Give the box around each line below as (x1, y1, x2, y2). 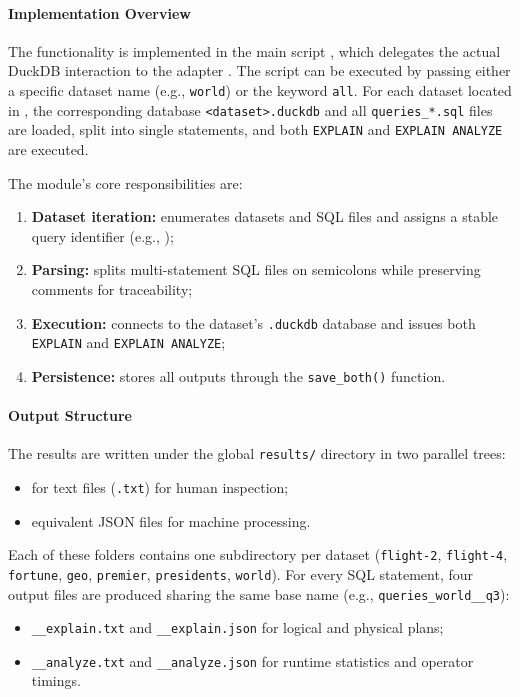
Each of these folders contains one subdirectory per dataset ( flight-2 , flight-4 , (8, 544, 508, 565)
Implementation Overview (8, 2, 191, 23)
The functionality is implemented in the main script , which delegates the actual (8, 40, 501, 61)
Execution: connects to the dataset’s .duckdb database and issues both (31, 312, 476, 333)
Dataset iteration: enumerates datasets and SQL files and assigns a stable (31, 206, 499, 227)
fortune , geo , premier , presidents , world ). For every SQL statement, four (8, 563, 474, 584)
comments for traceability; (31, 278, 193, 299)
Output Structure (8, 405, 132, 426)
